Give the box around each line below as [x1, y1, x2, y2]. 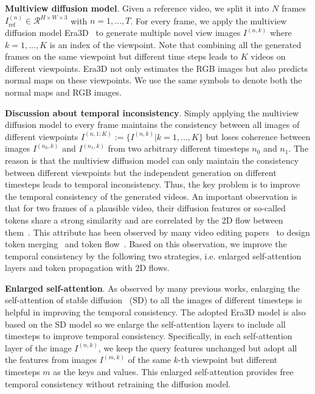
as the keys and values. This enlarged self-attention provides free [53, 365, 294, 378]
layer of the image [5, 341, 72, 354]
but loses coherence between [206, 130, 311, 142]
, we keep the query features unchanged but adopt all [98, 341, 297, 354]
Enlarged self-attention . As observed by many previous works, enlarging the [5, 281, 300, 294]
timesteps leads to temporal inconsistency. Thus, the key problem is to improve [5, 178, 300, 191]
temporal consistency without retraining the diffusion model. [5, 377, 231, 390]
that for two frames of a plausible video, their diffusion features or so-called [5, 202, 286, 214]
